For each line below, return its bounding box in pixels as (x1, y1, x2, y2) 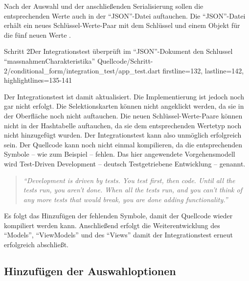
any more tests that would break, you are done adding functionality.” (23, 194, 228, 204)
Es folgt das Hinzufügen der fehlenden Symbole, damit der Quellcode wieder (4, 211, 233, 221)
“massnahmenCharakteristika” (4, 55, 95, 66)
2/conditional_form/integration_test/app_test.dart (4, 65, 160, 75)
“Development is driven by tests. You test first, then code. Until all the (23, 175, 235, 185)
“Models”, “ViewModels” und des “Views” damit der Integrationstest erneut (4, 230, 233, 240)
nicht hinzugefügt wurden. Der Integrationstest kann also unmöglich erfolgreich (4, 130, 242, 140)
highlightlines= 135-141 (4, 75, 72, 85)
